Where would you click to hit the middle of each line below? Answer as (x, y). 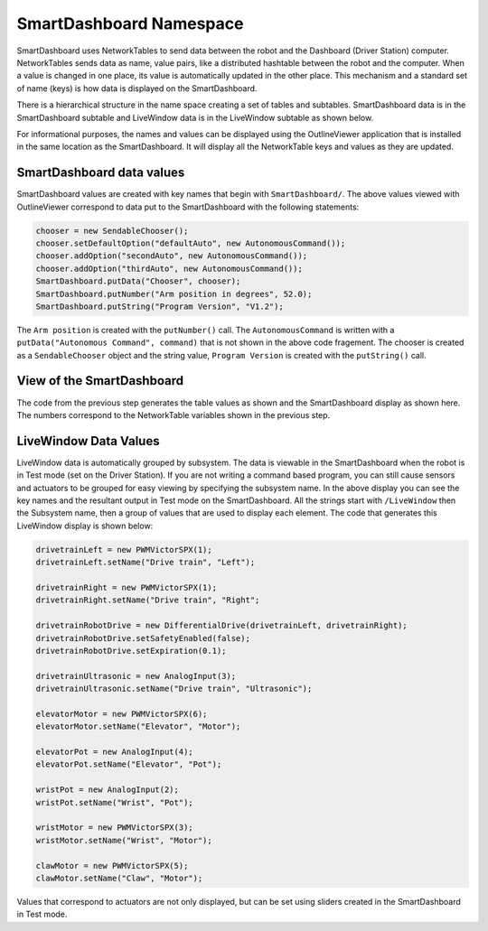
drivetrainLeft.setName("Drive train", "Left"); (145, 563)
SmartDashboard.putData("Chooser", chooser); (138, 281)
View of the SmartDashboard (100, 381)
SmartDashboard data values (101, 173)
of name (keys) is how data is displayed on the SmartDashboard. (137, 88)
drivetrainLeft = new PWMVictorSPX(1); (124, 549)
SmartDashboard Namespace (130, 23)
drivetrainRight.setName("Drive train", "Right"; (148, 600)
